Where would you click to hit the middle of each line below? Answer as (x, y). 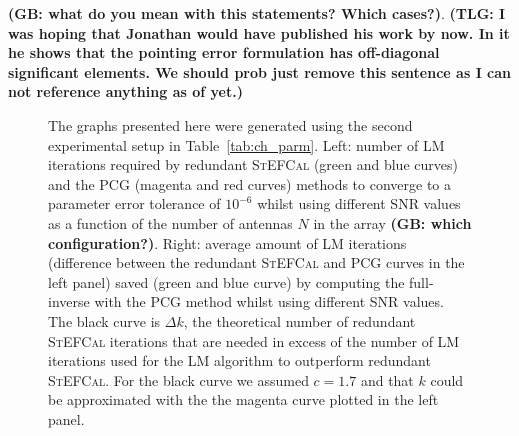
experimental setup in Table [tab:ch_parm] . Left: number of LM (246, 144)
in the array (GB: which (392, 222)
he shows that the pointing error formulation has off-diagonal (224, 52)
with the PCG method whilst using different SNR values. (269, 301)
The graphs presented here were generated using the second (230, 124)
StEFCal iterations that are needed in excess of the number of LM (254, 340)
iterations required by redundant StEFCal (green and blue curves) (253, 164)
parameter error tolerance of (134, 203)
